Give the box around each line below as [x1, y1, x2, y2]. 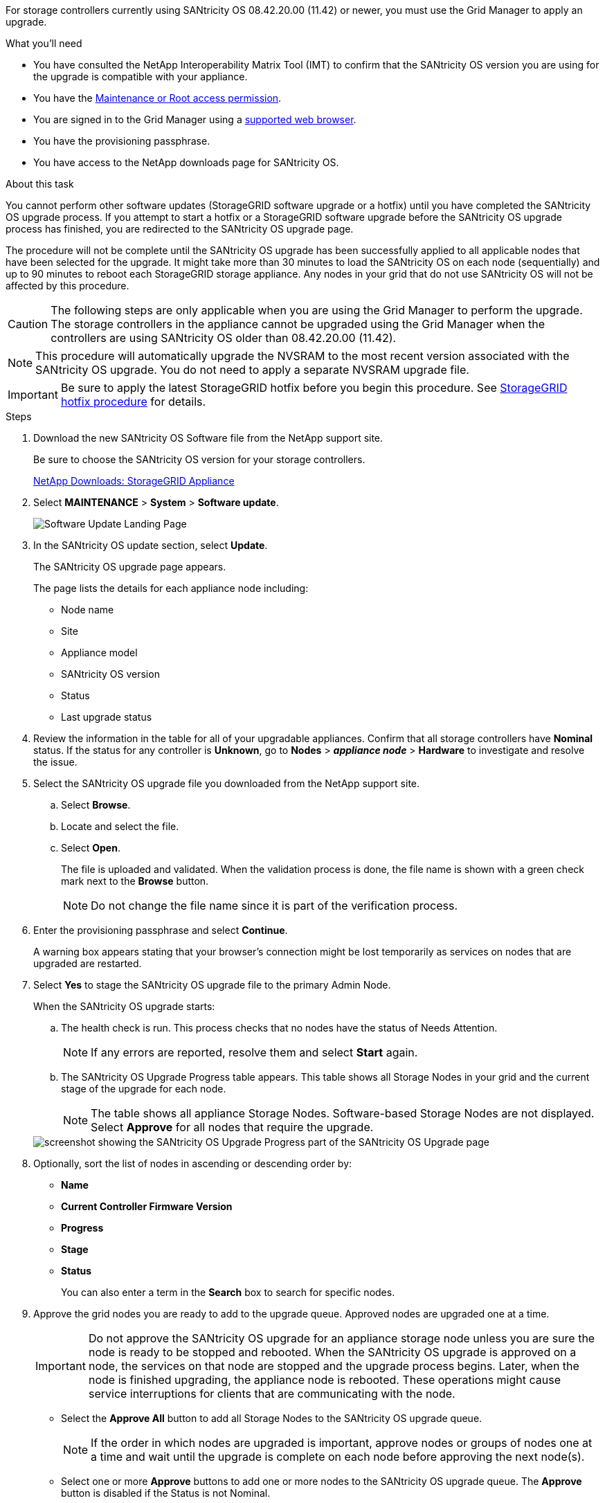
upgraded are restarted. [33, 957, 142, 969]
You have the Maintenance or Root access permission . [33, 92, 282, 104]
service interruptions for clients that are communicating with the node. [88, 1387, 455, 1401]
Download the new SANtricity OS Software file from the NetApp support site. [33, 432, 383, 444]
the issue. [33, 756, 78, 768]
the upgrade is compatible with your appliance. [33, 71, 248, 82]
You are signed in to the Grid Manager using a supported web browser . [33, 114, 356, 125]
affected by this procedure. [6, 280, 129, 291]
